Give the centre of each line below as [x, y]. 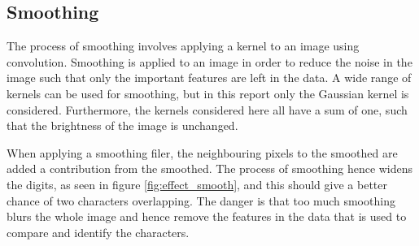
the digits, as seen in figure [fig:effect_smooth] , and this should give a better [197, 184]
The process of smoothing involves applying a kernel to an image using [183, 46]
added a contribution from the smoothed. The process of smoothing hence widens [210, 168]
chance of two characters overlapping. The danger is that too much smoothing [201, 200]
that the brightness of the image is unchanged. [122, 125]
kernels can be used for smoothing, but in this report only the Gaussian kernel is [208, 93]
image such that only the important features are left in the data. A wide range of [209, 78]
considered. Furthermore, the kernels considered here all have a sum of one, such [207, 109]
